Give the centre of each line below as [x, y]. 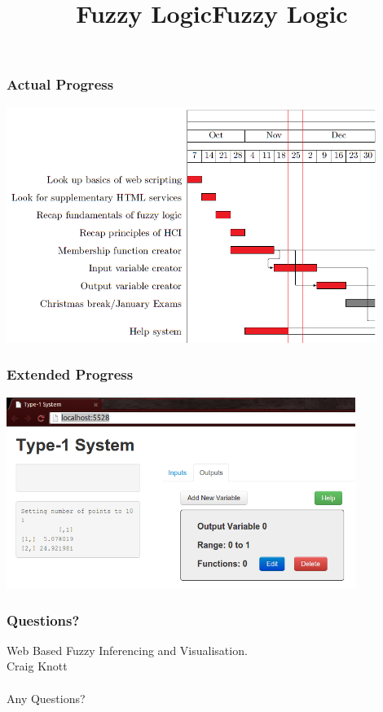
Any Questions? [46, 698]
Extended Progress [70, 374]
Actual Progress [60, 84]
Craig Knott [37, 666]
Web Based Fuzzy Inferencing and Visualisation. [127, 650]
